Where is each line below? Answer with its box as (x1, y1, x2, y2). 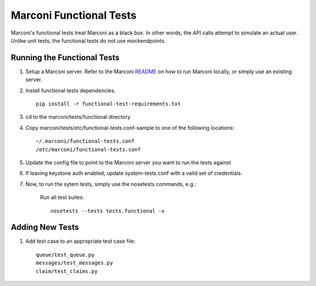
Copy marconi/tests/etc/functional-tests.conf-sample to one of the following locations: (25, 124, 235, 131)
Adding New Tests (11, 222, 79, 232)
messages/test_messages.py (36, 260, 114, 266)
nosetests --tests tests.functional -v (50, 208, 165, 214)
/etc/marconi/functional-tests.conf (36, 146, 141, 153)
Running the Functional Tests (11, 53, 120, 63)
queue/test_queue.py (36, 251, 95, 258)
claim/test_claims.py (36, 268, 98, 274)
